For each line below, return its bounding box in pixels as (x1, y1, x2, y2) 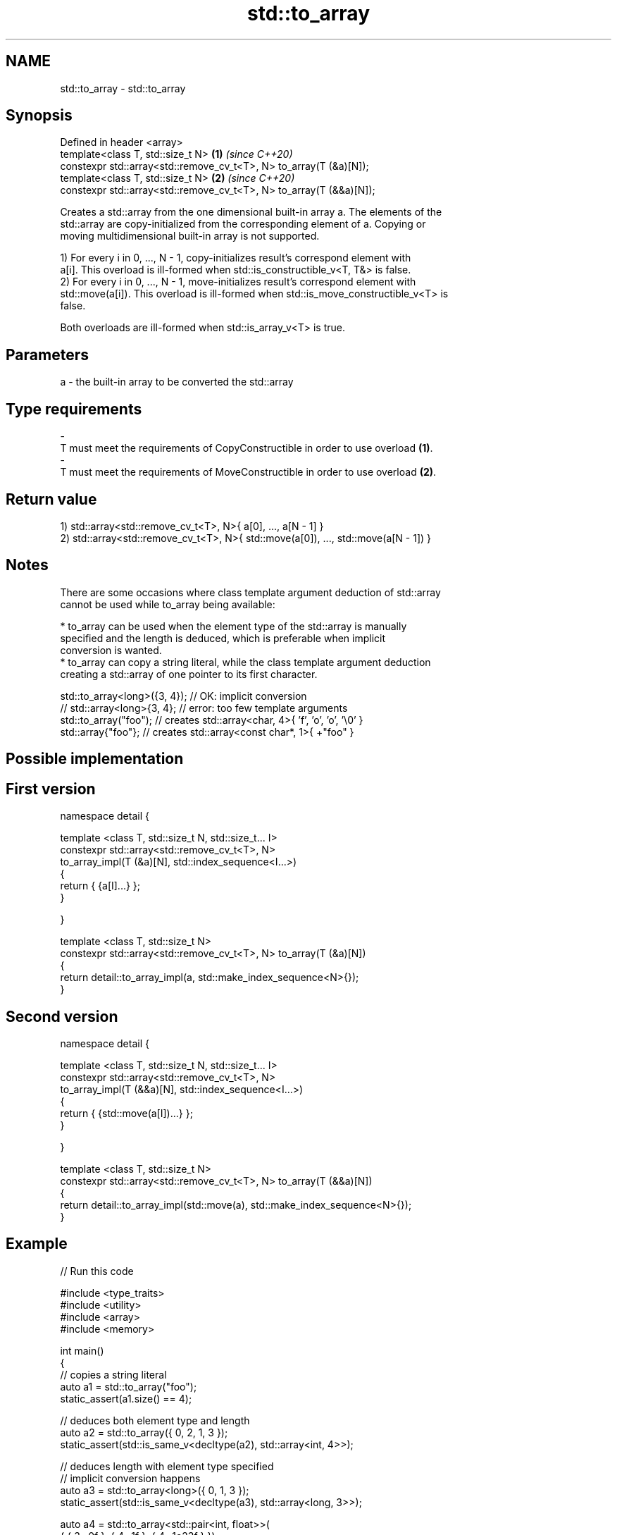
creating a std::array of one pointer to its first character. (60, 667, 318, 680)
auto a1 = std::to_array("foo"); (60, 1380, 197, 1393)
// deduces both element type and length (60, 1414, 250, 1426)
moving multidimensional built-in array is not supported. (60, 230, 320, 242)
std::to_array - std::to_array (60, 82, 186, 94)
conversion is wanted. (60, 643, 162, 656)
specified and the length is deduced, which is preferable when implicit (60, 631, 386, 644)
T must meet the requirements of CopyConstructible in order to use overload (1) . (60, 442, 433, 455)
